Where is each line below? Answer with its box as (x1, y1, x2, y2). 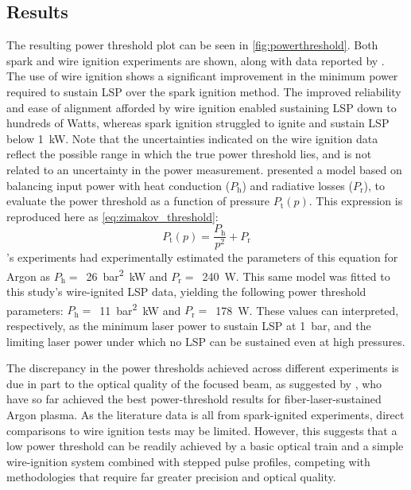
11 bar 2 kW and (99, 299, 181, 318)
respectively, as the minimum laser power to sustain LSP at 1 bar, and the (6, 317, 371, 334)
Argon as (6, 267, 50, 284)
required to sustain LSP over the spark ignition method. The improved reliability (6, 83, 401, 99)
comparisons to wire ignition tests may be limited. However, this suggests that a (6, 422, 397, 438)
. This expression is (308, 192, 403, 209)
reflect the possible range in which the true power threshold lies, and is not (6, 146, 372, 162)
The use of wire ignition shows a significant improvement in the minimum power (6, 68, 398, 84)
